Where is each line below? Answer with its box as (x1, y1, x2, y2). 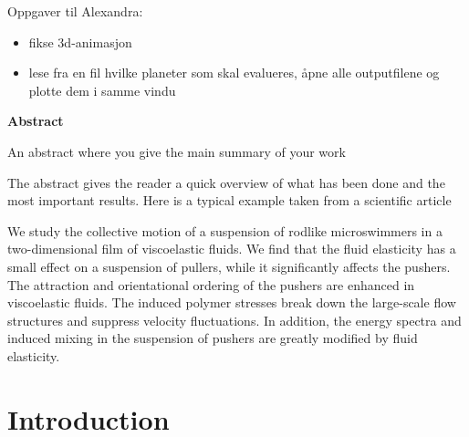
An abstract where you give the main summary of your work (7, 141, 346, 161)
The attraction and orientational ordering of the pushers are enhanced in (7, 275, 415, 294)
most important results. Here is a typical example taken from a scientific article (7, 191, 452, 210)
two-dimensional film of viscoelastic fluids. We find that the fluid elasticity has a (7, 239, 456, 258)
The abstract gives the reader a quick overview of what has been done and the (7, 172, 445, 192)
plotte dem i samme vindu (28, 80, 176, 99)
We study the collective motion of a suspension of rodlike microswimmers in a (7, 221, 443, 240)
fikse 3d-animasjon (28, 32, 132, 51)
